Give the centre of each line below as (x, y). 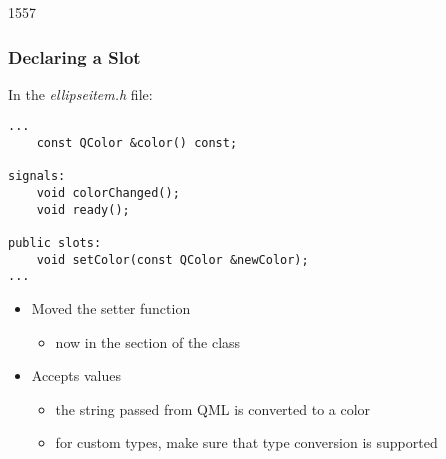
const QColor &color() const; (137, 143)
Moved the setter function (111, 307)
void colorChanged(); (108, 193)
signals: (37, 176)
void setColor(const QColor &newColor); (172, 259)
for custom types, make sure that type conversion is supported (246, 442)
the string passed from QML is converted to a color (213, 408)
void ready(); (83, 209)
